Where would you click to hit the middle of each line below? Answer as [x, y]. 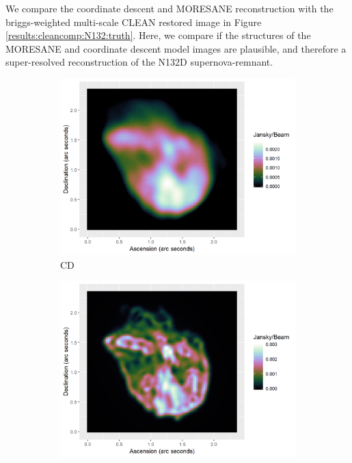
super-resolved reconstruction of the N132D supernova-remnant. [139, 62]
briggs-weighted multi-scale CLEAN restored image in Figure [134, 22]
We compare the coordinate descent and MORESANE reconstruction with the [170, 8]
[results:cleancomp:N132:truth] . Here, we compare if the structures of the [158, 35]
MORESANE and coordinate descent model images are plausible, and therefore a [176, 48]
